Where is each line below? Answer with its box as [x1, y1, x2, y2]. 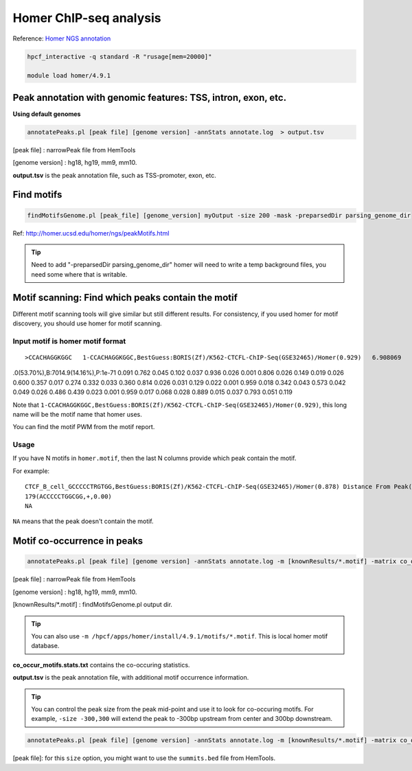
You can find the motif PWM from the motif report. [12, 423, 155, 431]
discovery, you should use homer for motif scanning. [12, 319, 162, 327]
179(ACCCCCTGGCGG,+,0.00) [25, 492, 113, 500]
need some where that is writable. [31, 270, 128, 278]
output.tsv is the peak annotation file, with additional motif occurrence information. [12, 674, 249, 682]
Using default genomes [12, 110, 81, 118]
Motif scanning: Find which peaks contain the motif [12, 292, 238, 303]
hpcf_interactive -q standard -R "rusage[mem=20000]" [27, 52, 212, 60]
